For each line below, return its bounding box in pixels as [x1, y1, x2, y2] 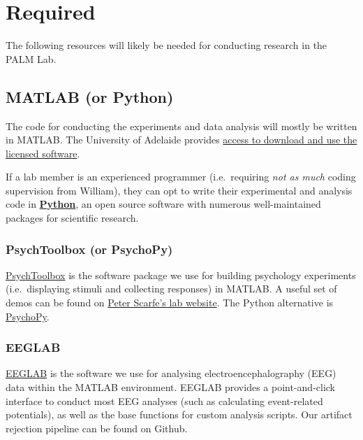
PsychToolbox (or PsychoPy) [6, 240, 173, 257]
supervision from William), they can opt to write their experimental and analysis [6, 183, 353, 197]
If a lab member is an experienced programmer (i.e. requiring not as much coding [6, 169, 356, 184]
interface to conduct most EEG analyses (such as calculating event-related [6, 393, 323, 408]
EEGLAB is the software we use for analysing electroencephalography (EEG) [6, 366, 336, 381]
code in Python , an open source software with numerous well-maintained [6, 197, 321, 211]
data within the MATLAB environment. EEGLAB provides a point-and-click [6, 380, 336, 395]
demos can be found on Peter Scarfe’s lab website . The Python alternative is [6, 295, 334, 310]
